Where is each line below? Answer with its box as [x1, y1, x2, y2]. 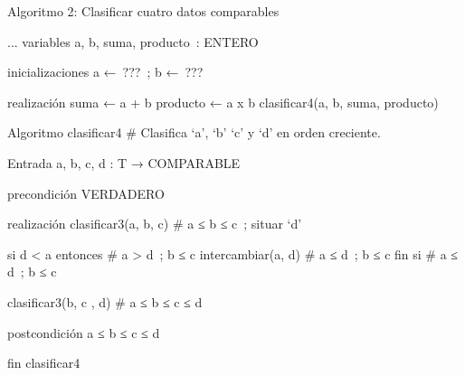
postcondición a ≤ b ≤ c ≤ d [7, 323, 160, 342]
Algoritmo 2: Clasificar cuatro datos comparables [7, 2, 280, 20]
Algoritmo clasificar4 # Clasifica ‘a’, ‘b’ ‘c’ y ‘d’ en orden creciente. [7, 123, 381, 142]
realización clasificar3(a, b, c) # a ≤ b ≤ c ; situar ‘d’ [7, 214, 302, 233]
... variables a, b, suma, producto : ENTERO [7, 32, 259, 51]
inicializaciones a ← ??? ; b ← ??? [7, 62, 204, 81]
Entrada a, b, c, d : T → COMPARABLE [7, 153, 241, 172]
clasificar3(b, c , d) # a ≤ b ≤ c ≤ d [7, 292, 203, 311]
